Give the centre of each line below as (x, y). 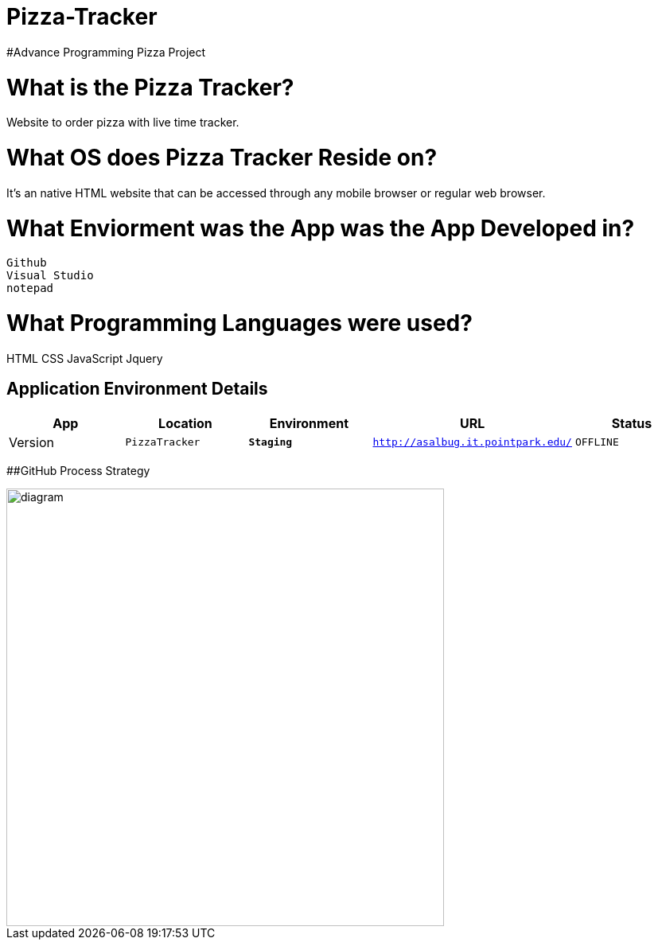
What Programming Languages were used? (239, 323)
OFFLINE (597, 442)
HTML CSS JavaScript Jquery (85, 358)
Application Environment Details (137, 389)
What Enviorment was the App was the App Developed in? (321, 228)
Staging (271, 442)
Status (632, 423)
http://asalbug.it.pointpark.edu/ (472, 442)
